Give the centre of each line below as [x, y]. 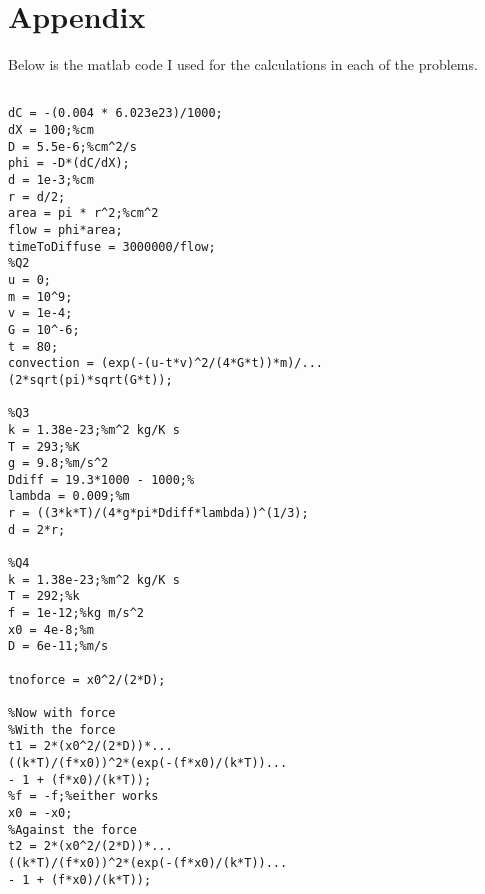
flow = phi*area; [65, 229]
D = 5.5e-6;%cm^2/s [72, 146]
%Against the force [72, 829]
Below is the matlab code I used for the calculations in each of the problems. [243, 64]
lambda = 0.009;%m [69, 496]
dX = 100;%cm [51, 130]
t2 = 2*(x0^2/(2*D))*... [90, 846]
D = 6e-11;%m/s [58, 646]
